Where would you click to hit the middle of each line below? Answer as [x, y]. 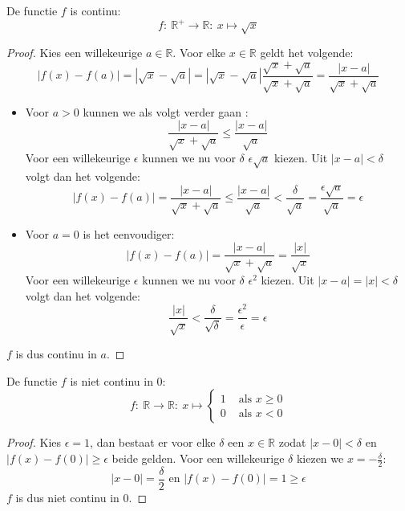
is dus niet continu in [67, 497]
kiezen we [320, 458]
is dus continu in [56, 354]
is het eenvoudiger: [129, 233]
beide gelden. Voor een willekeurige [198, 458]
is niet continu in [111, 380]
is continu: [95, 10]
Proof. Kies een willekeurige [75, 53]
